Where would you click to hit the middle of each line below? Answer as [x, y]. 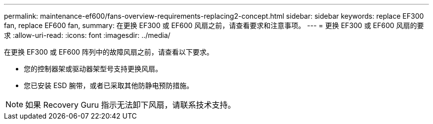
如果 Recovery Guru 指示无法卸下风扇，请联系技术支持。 [130, 105]
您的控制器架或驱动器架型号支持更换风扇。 [93, 69]
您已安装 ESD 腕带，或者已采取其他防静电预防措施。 [109, 85]
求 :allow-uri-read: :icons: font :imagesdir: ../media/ [87, 35]
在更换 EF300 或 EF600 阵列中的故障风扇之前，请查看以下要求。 [109, 52]
